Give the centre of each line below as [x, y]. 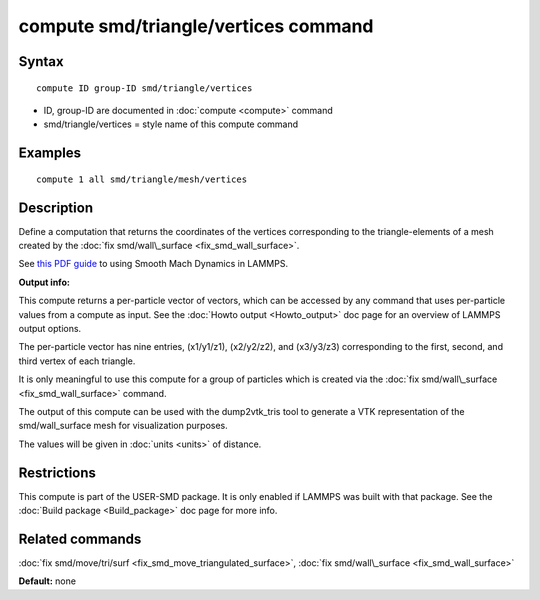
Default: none [47, 581]
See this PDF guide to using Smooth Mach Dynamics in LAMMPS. [153, 264]
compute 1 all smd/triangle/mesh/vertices [142, 179]
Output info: [44, 282]
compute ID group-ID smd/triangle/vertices [144, 88]
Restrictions [57, 472]
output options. [50, 328]
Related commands [80, 538]
